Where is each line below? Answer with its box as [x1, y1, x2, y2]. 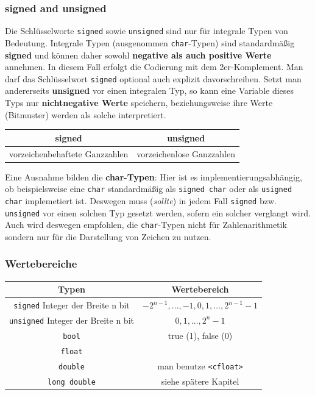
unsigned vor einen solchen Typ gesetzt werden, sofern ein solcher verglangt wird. [5, 206, 311, 219]
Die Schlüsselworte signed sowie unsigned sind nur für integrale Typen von [5, 24, 288, 37]
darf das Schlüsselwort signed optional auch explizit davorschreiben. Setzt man [5, 72, 302, 85]
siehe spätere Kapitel [161, 374, 239, 387]
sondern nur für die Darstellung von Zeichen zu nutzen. [5, 230, 211, 243]
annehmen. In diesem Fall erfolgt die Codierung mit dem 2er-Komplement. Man [5, 60, 303, 73]
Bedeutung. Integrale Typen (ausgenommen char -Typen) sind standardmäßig [5, 36, 295, 49]
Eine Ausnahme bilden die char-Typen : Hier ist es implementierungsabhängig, [5, 170, 302, 183]
